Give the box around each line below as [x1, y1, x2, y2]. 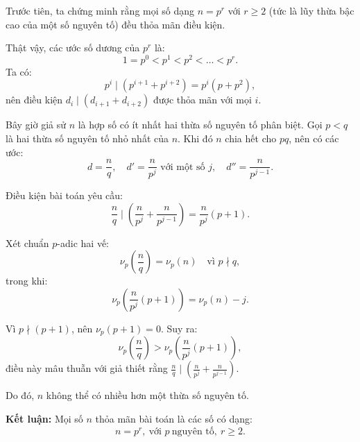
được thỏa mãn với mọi [153, 92, 252, 107]
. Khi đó [178, 131, 213, 146]
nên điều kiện [6, 92, 63, 107]
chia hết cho [225, 131, 277, 146]
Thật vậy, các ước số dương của [6, 40, 140, 55]
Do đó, [6, 388, 35, 402]
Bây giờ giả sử [6, 117, 66, 132]
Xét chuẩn [6, 235, 49, 250]
